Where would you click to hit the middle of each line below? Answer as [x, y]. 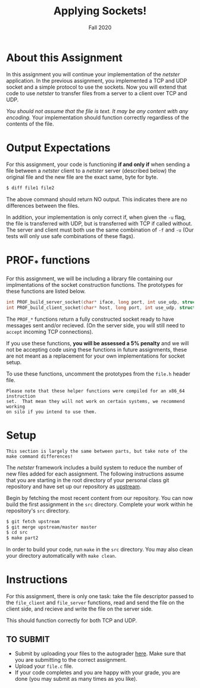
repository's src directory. [38, 511]
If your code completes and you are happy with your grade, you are [97, 672]
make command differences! [40, 456]
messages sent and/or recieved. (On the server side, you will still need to [96, 325]
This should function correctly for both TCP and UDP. [72, 621]
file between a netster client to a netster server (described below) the [91, 170]
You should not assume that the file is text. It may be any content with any [97, 111]
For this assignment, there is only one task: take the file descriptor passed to [100, 596]
